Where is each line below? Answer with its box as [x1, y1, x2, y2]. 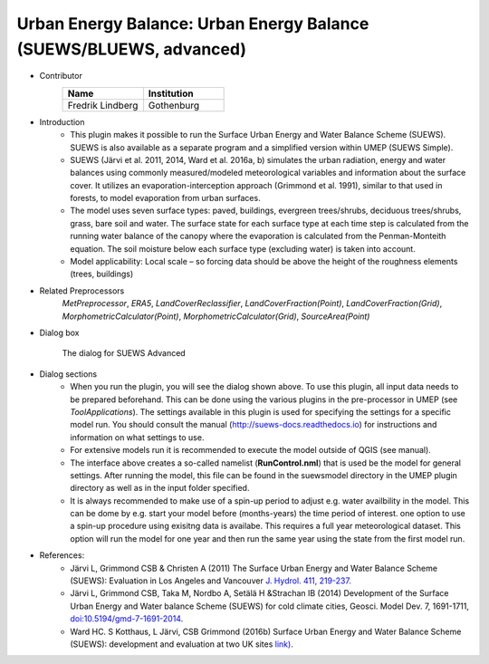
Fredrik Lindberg [67, 99, 139, 111]
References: [39, 550, 85, 561]
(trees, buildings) [70, 268, 134, 280]
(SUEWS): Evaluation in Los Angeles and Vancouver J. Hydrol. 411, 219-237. [70, 575, 352, 586]
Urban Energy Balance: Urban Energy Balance [16, 14, 369, 34]
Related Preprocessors [39, 285, 125, 296]
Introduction [39, 116, 85, 127]
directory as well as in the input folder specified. [70, 483, 250, 494]
